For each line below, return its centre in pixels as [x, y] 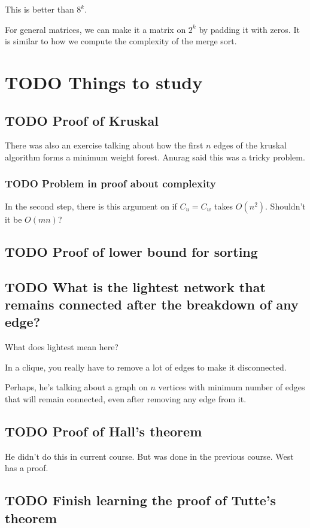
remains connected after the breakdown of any [152, 304]
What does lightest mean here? [62, 347]
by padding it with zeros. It [249, 29]
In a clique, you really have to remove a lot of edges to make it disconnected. [146, 367]
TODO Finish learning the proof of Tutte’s [141, 500]
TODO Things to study [104, 82]
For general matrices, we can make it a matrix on [95, 29]
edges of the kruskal [250, 145]
